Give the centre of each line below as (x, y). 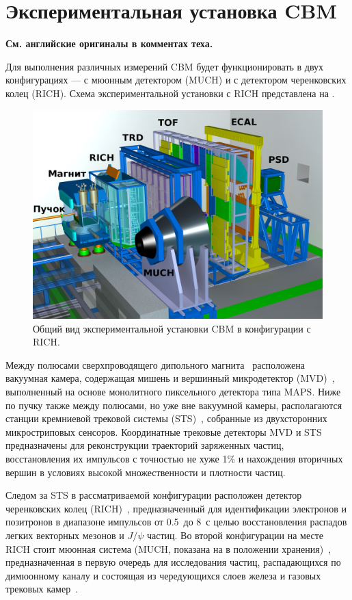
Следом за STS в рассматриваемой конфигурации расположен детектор (154, 495)
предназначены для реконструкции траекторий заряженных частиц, (145, 445)
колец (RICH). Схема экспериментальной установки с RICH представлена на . (170, 93)
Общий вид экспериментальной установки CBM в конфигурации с (172, 328)
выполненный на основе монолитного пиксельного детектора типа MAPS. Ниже (173, 392)
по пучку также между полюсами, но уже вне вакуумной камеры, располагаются (174, 405)
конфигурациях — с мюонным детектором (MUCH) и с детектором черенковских (176, 80)
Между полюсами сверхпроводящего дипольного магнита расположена (155, 364)
